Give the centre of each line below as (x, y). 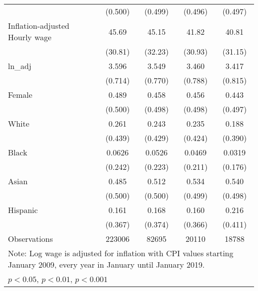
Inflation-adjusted (39, 26)
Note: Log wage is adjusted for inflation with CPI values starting (121, 253)
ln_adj (20, 66)
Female (20, 95)
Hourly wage (30, 37)
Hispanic (23, 210)
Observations (31, 239)
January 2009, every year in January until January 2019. (106, 264)
